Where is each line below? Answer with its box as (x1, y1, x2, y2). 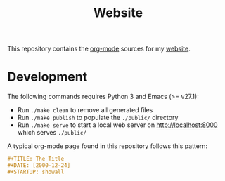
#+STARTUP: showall (7, 168, 65, 175)
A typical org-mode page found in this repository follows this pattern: (7, 142, 208, 150)
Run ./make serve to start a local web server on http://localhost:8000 (17, 121, 218, 129)
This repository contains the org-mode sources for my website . (7, 44, 191, 53)
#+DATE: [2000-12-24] (7, 162, 71, 169)
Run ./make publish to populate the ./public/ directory (17, 114, 179, 122)
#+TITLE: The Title (7, 156, 65, 163)
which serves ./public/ (17, 128, 86, 137)
